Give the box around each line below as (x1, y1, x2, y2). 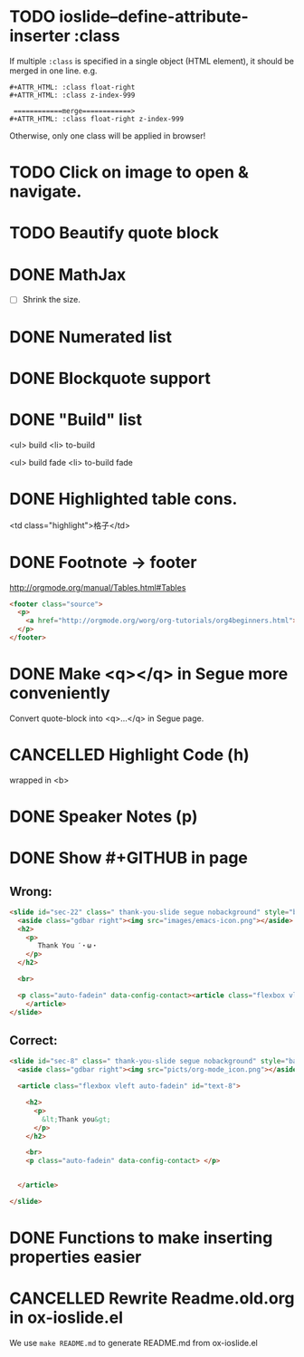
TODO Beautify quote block (9, 223, 220, 244)
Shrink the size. (22, 294, 81, 305)
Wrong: (9, 883, 52, 899)
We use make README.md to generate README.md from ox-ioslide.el (9, 1338, 258, 1348)
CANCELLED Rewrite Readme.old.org (9, 1288, 295, 1309)
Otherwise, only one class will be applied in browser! (9, 130, 206, 141)
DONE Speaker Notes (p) (9, 806, 198, 826)
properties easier (9, 1247, 142, 1267)
